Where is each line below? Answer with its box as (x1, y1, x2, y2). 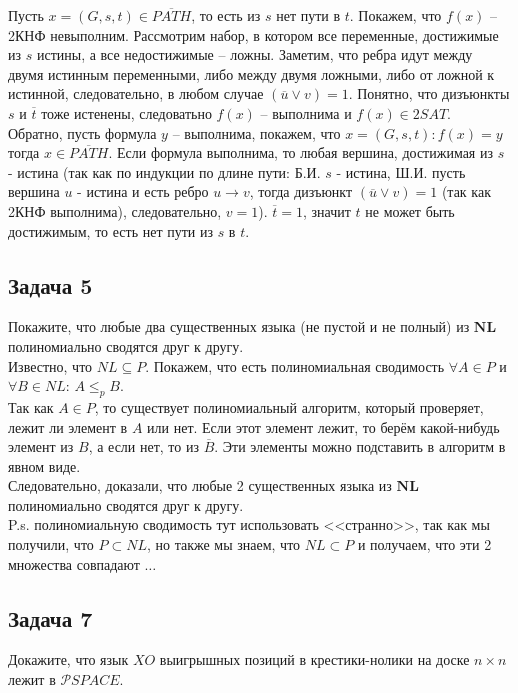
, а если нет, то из (88, 436, 199, 457)
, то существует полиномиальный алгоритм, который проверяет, (94, 396, 484, 417)
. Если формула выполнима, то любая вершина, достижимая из (108, 142, 493, 163)
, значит (303, 200, 351, 221)
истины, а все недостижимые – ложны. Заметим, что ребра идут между (36, 44, 473, 65)
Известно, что (8, 355, 93, 376)
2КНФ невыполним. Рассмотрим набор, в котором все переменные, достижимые (8, 24, 499, 45)
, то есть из (191, 5, 261, 25)
